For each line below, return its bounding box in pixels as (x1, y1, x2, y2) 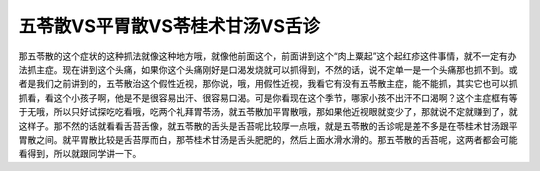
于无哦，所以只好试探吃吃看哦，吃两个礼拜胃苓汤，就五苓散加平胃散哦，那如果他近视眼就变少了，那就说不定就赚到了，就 (18, 106, 518, 118)
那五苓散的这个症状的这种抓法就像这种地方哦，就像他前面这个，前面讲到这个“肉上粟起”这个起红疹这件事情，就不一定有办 (18, 50, 517, 62)
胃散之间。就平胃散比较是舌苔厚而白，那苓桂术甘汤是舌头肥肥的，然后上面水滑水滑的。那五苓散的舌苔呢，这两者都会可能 (18, 133, 518, 145)
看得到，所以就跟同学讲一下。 (18, 148, 142, 160)
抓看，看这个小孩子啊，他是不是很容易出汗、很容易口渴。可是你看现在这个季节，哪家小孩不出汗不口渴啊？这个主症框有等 (18, 91, 518, 104)
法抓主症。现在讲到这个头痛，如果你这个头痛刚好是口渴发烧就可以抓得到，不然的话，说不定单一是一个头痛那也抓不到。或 (18, 63, 518, 75)
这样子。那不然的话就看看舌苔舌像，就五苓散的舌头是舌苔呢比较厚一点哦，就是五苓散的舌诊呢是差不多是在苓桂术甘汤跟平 (18, 120, 518, 132)
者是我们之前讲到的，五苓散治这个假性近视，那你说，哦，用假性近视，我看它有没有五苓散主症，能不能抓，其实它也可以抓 (18, 78, 518, 90)
